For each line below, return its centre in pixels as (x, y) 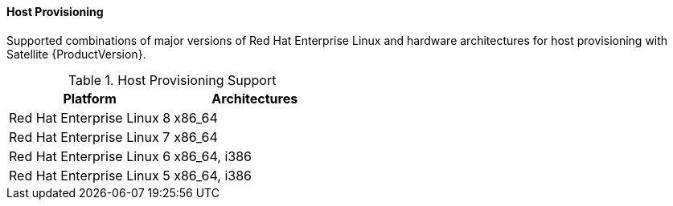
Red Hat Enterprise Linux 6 (90, 156)
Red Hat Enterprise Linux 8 (90, 117)
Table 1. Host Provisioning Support (172, 80)
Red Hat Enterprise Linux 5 (90, 175)
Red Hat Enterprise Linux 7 (90, 137)
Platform (90, 98)
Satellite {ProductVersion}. (76, 54)
